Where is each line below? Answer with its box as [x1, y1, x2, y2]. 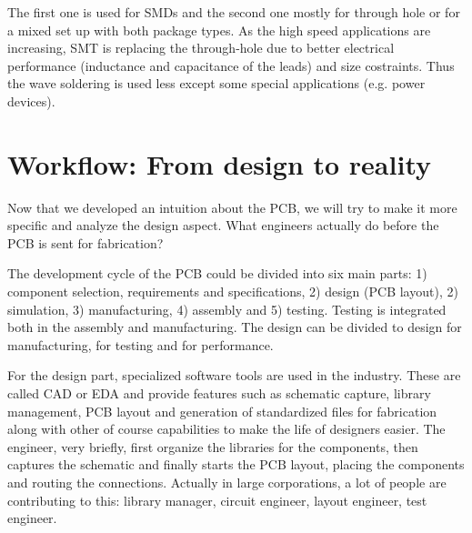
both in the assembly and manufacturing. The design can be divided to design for [7, 317, 462, 337]
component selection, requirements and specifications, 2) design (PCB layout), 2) [7, 282, 458, 301]
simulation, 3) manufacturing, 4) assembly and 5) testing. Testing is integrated [7, 299, 447, 318]
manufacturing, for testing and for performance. [7, 335, 274, 354]
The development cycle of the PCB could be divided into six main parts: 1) [7, 264, 427, 283]
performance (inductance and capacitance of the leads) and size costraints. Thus [7, 55, 455, 75]
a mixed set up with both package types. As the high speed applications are [7, 20, 431, 39]
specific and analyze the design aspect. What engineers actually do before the [7, 216, 439, 235]
